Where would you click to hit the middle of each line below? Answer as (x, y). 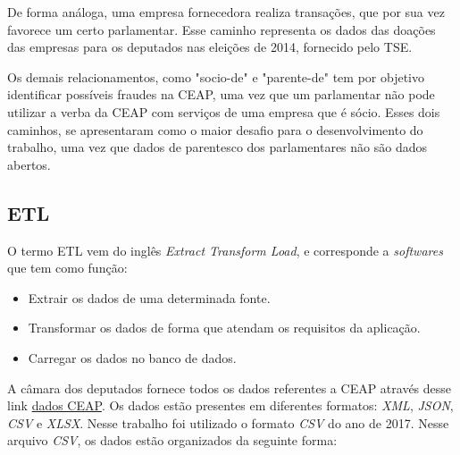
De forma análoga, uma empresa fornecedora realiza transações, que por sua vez (226, 12)
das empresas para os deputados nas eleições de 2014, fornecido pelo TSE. (210, 47)
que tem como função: (67, 268)
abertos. (29, 164)
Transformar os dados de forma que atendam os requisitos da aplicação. (224, 328)
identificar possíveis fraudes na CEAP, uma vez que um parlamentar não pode (221, 94)
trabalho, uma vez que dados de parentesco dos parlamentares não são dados (217, 147)
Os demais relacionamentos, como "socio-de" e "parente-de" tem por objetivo (216, 76)
